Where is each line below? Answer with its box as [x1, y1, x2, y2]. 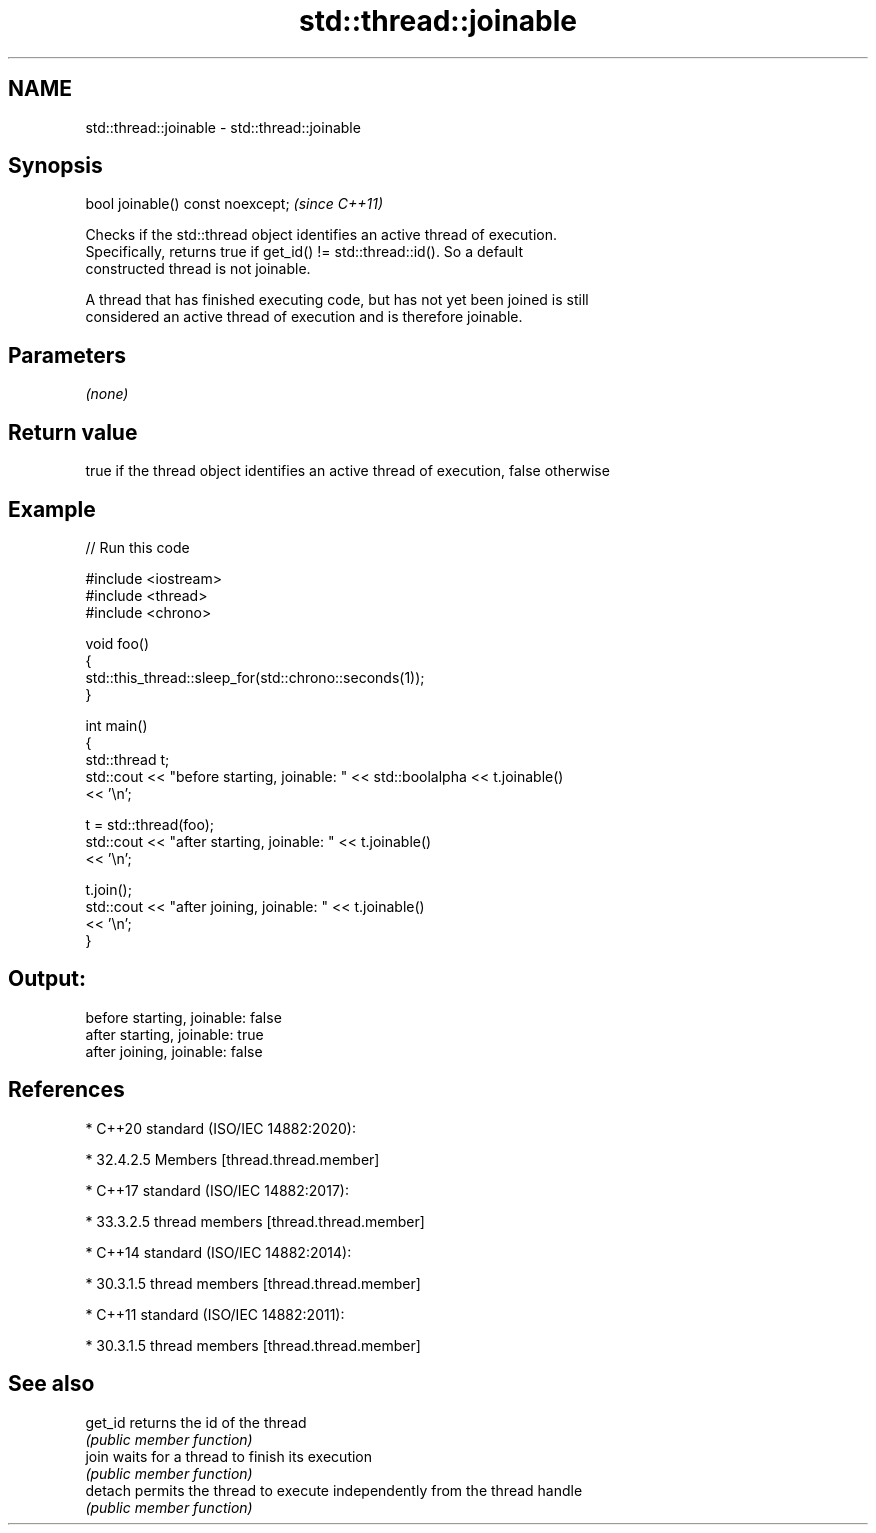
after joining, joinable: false [85, 1042, 263, 1060]
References [8, 1077, 125, 1103]
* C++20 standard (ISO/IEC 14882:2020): [85, 1119, 356, 1137]
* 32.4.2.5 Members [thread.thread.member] [85, 1150, 380, 1168]
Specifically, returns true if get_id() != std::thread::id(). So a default [85, 243, 523, 261]
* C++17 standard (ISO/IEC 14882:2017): [85, 1181, 349, 1199]
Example [8, 496, 96, 522]
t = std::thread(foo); [85, 815, 215, 833]
